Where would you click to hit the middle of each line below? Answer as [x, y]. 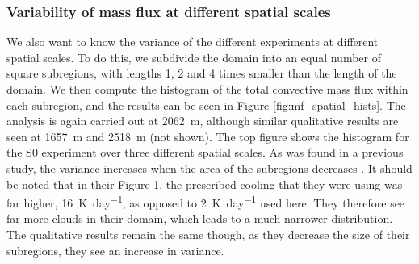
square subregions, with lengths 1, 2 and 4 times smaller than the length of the [202, 73]
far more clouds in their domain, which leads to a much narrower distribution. [200, 218]
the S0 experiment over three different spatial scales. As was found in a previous [205, 152]
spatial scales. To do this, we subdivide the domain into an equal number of [194, 57]
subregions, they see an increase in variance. [115, 250]
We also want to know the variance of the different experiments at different [193, 42]
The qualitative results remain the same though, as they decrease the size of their [208, 234]
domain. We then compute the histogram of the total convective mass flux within [207, 89]
